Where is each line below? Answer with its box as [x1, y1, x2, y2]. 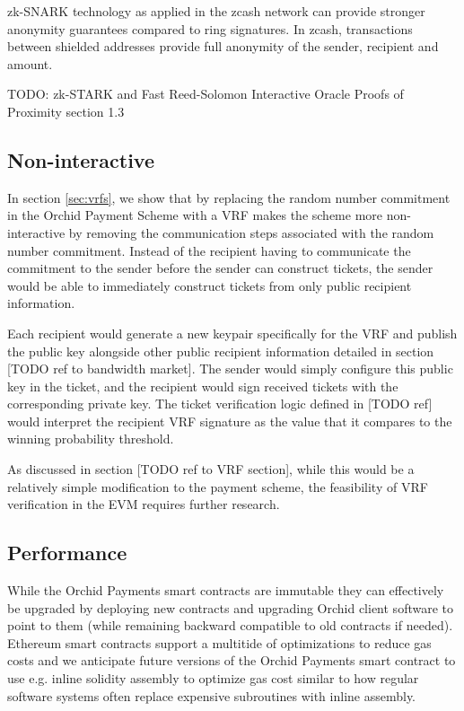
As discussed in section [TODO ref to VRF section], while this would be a [7, 460, 415, 478]
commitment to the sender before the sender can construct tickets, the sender [7, 259, 433, 277]
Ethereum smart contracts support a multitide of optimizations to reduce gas [7, 633, 432, 652]
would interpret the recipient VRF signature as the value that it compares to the [7, 411, 452, 430]
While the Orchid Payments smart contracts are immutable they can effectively [7, 581, 444, 600]
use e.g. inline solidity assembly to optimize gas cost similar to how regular [7, 669, 419, 688]
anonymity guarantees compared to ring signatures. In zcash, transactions [7, 19, 413, 38]
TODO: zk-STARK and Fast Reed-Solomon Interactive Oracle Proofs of [7, 84, 404, 103]
